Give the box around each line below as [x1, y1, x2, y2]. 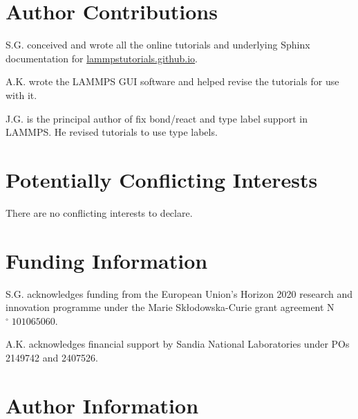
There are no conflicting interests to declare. [6, 205, 193, 220]
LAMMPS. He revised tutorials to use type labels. [6, 125, 218, 139]
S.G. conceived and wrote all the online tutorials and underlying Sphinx [6, 37, 310, 52]
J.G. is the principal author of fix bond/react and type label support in [6, 111, 308, 125]
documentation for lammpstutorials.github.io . [6, 51, 198, 65]
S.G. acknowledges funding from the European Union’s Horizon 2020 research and [6, 286, 353, 301]
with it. [6, 87, 37, 102]
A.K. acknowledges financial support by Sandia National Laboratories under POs [6, 337, 350, 351]
